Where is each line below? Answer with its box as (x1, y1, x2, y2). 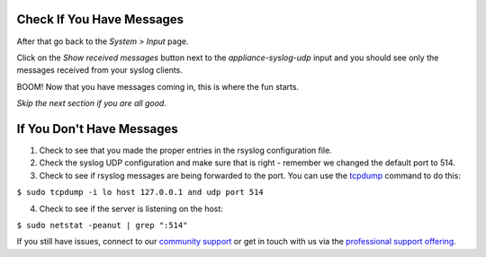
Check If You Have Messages (16, 12, 184, 27)
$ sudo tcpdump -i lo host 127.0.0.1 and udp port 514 (16, 187, 265, 198)
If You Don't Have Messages (16, 121, 179, 137)
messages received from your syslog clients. (16, 65, 184, 75)
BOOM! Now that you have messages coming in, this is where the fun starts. (16, 81, 300, 92)
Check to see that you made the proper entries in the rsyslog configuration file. (39, 145, 332, 155)
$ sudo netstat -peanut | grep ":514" (16, 220, 188, 230)
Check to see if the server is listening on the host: (39, 203, 224, 214)
